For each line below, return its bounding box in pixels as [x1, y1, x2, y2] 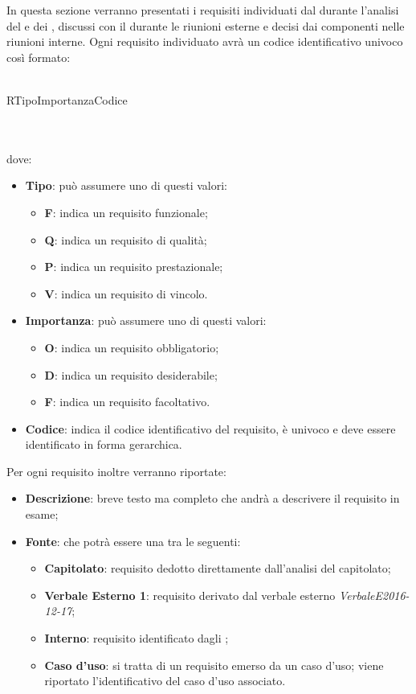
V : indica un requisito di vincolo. [44, 285, 208, 302]
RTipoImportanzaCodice [6, 91, 128, 108]
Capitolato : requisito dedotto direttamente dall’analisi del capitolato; [44, 560, 391, 577]
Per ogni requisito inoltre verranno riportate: [6, 462, 226, 479]
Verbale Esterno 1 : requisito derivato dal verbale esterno [44, 586, 336, 603]
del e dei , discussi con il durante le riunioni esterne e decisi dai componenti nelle [6, 17, 405, 34]
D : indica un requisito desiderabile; [44, 366, 218, 383]
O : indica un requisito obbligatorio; [44, 339, 219, 355]
